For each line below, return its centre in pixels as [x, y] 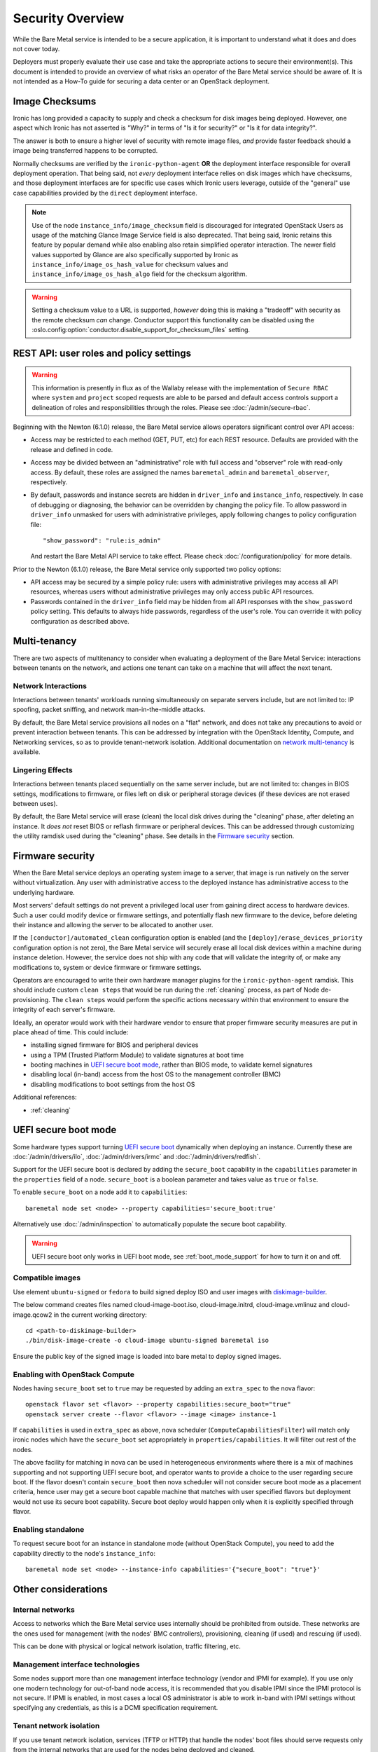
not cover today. [36, 48]
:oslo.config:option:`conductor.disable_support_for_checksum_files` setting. [141, 330]
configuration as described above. [80, 621]
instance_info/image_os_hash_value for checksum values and [130, 265]
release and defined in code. [72, 449]
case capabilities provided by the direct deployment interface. [105, 193]
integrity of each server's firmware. [64, 1010]
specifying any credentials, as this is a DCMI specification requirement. [115, 1708]
